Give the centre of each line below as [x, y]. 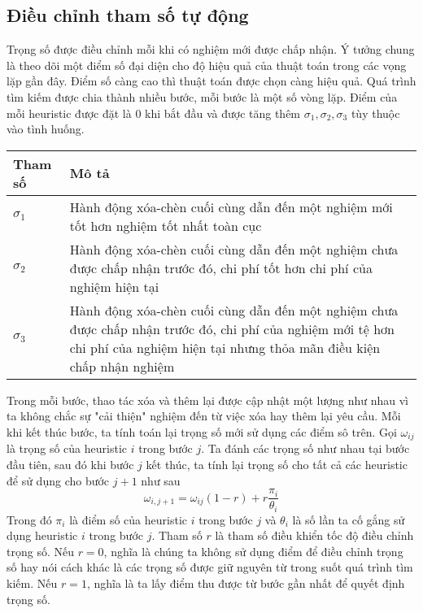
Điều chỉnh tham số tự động [128, 15]
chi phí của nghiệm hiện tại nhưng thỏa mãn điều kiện [225, 347]
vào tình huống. [46, 129]
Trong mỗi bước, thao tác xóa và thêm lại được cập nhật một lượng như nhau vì [207, 400]
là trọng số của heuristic [67, 448]
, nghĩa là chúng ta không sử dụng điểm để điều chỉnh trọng [253, 551]
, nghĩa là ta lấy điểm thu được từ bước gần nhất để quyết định [246, 583]
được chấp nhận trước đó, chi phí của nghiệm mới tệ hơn [232, 328]
